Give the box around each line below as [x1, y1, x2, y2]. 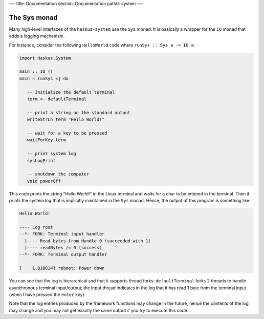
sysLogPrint [27, 158, 56, 163]
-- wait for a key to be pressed [27, 130, 108, 136]
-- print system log [27, 151, 77, 156]
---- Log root [19, 224, 53, 230]
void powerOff [27, 178, 61, 184]
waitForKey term [27, 137, 66, 143]
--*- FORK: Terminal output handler [19, 252, 108, 257]
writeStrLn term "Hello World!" [27, 117, 105, 122]
